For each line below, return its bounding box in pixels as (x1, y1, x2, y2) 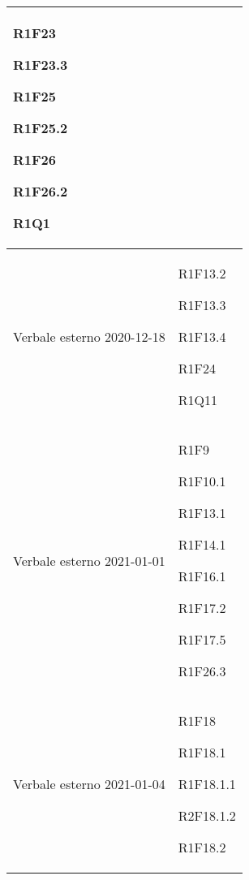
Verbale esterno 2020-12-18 (13, 327, 165, 346)
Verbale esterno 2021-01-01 (13, 550, 165, 570)
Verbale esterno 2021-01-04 (13, 774, 165, 793)
